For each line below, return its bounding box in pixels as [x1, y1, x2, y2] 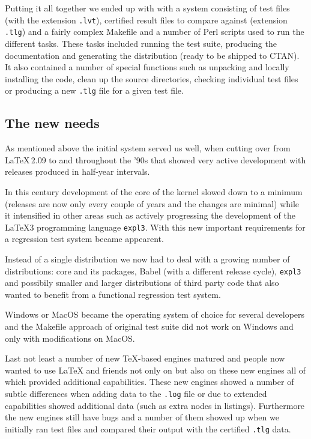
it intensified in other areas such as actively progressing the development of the [5, 209, 295, 222]
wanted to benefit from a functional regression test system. [5, 288, 221, 300]
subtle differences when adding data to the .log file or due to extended [5, 387, 267, 399]
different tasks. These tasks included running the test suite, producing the [5, 37, 277, 49]
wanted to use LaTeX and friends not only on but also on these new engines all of [5, 363, 306, 376]
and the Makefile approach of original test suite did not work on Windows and [5, 319, 294, 332]
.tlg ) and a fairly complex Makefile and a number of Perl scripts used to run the [5, 25, 304, 38]
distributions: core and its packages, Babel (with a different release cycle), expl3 [5, 264, 301, 277]
